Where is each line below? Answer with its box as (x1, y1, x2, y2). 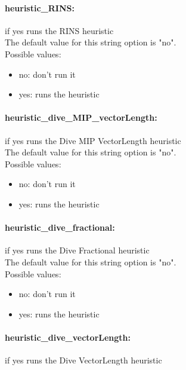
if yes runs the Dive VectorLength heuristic (5, 354, 162, 366)
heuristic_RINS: (5, 1, 75, 14)
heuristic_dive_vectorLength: (5, 331, 131, 343)
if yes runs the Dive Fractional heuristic (5, 244, 150, 256)
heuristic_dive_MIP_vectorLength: (5, 111, 157, 124)
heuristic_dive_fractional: (5, 221, 115, 234)
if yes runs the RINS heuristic (5, 24, 114, 36)
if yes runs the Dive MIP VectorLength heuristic (5, 134, 181, 146)
